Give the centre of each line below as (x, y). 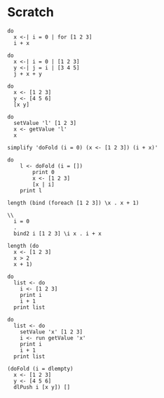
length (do (23, 246)
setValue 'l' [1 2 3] (45, 123)
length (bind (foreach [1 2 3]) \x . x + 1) (73, 203)
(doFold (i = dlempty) (40, 369)
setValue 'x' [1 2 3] (51, 332)
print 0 (43, 172)
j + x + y (28, 74)
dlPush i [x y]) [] (42, 387)
